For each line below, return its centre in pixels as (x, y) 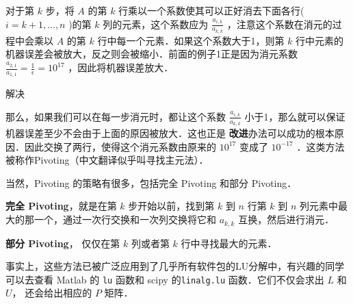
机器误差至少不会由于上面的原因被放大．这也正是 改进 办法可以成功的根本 (170, 133)
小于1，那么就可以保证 (295, 116)
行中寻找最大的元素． (229, 243)
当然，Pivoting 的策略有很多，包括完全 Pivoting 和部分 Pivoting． (151, 182)
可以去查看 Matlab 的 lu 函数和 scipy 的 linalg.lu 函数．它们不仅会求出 (165, 279)
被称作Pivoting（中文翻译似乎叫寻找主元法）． (107, 160)
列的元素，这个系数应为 (156, 24)
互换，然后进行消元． (286, 219)
